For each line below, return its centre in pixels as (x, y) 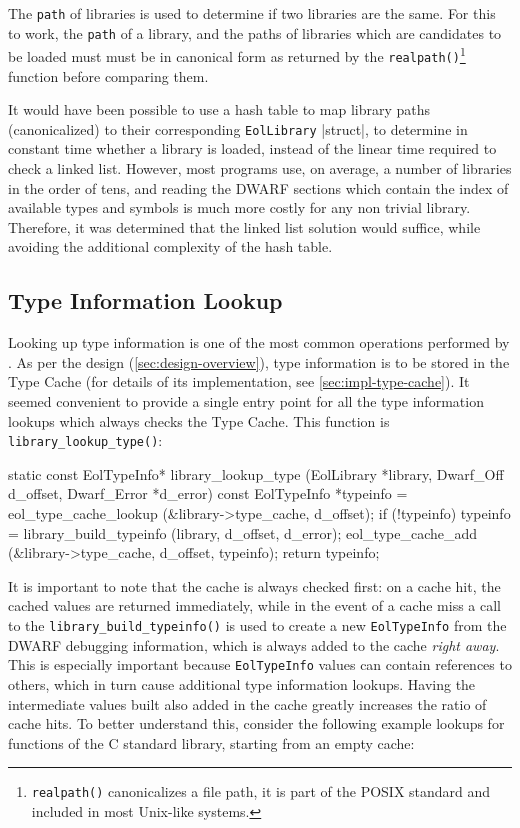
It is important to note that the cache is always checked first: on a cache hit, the (254, 585)
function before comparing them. (108, 75)
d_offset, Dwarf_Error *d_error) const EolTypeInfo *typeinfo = (208, 493)
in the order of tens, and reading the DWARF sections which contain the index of (258, 187)
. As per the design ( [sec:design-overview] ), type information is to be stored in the (259, 361)
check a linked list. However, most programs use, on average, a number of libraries (260, 168)
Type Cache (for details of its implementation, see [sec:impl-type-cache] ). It (239, 381)
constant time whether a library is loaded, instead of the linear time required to (252, 148)
